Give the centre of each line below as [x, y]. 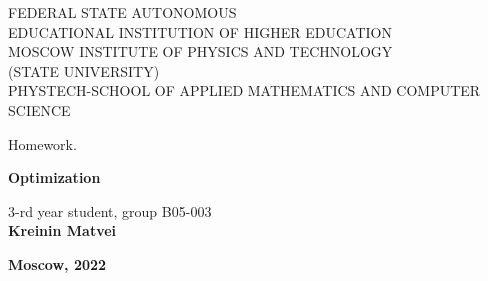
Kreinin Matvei [62, 230]
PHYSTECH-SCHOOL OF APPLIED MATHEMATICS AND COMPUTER [244, 90]
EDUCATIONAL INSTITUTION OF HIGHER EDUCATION [200, 31]
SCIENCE [39, 109]
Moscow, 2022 [57, 263]
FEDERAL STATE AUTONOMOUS [122, 12]
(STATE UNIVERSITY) [84, 70]
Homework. [42, 143]
